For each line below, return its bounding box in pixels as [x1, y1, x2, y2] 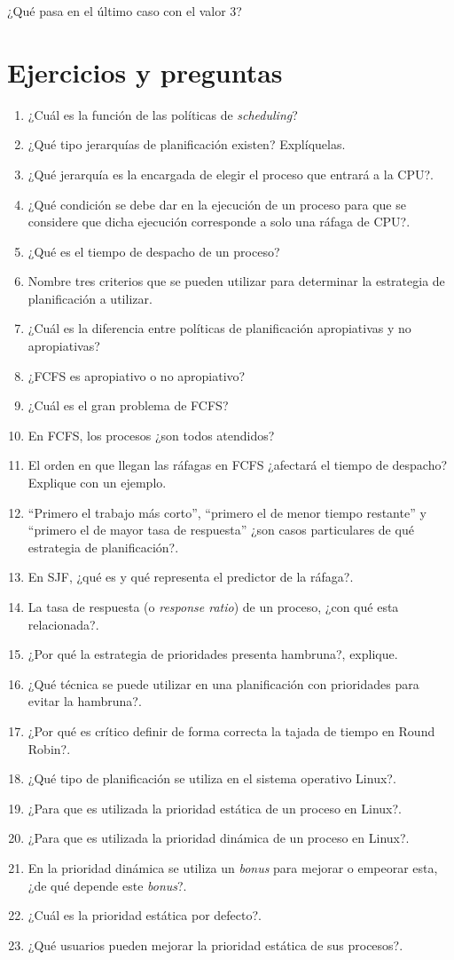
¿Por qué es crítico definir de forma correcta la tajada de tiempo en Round [27, 721, 435, 740]
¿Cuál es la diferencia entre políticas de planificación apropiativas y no [27, 319, 411, 337]
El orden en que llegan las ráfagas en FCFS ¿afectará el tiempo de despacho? [27, 456, 448, 474]
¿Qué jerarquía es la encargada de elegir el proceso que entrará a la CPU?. [27, 164, 434, 183]
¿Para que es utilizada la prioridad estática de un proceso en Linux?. [27, 798, 402, 817]
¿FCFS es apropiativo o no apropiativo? [27, 366, 246, 385]
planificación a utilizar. [27, 289, 153, 307]
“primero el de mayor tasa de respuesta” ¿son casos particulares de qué [27, 520, 414, 539]
